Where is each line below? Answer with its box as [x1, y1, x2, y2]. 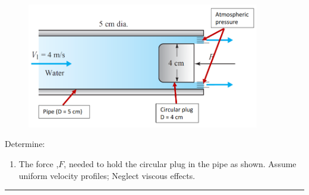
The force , [18, 157, 59, 170]
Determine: [5, 138, 45, 150]
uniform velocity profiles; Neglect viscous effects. [18, 169, 196, 181]
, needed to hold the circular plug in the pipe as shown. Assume [64, 157, 297, 170]
